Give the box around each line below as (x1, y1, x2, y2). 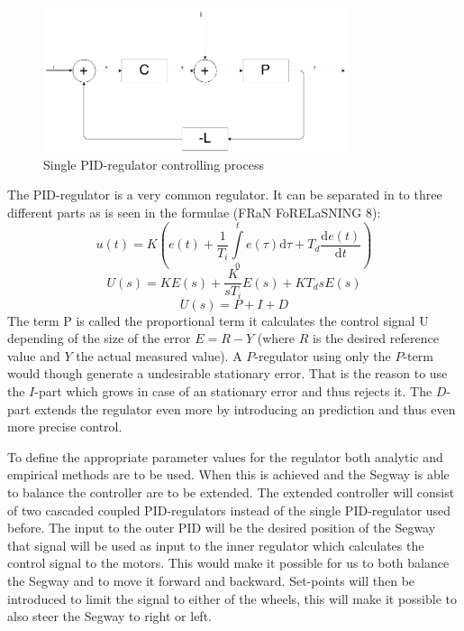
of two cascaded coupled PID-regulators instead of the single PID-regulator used (7, 500, 451, 519)
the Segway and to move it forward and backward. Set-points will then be (7, 571, 415, 589)
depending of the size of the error (7, 329, 191, 348)
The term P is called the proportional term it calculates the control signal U (7, 311, 429, 329)
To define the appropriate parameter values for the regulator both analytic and (7, 447, 443, 466)
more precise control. (7, 417, 123, 436)
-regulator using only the (254, 346, 391, 365)
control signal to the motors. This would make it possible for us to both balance (7, 553, 450, 572)
